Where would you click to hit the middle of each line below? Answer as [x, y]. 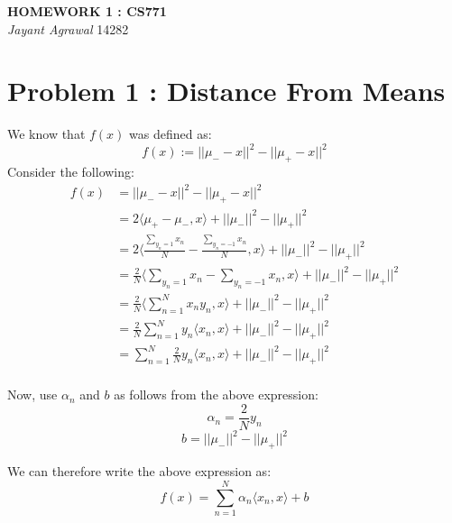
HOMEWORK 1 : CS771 [87, 11]
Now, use [32, 395]
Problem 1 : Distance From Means [226, 91]
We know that [46, 134]
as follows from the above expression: [216, 395]
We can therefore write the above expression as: [139, 471]
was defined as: [171, 134]
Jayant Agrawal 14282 [68, 28]
